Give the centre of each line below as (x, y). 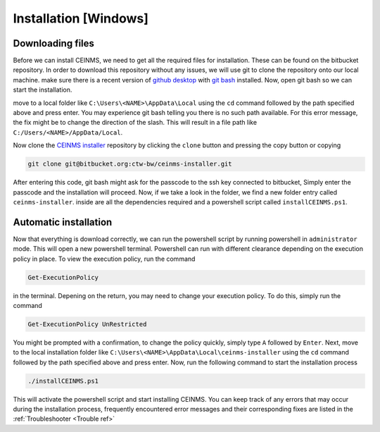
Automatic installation (63, 222)
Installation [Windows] (81, 18)
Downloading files (54, 43)
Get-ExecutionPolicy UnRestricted (87, 324)
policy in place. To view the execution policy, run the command (104, 259)
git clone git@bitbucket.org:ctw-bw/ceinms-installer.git (130, 164)
